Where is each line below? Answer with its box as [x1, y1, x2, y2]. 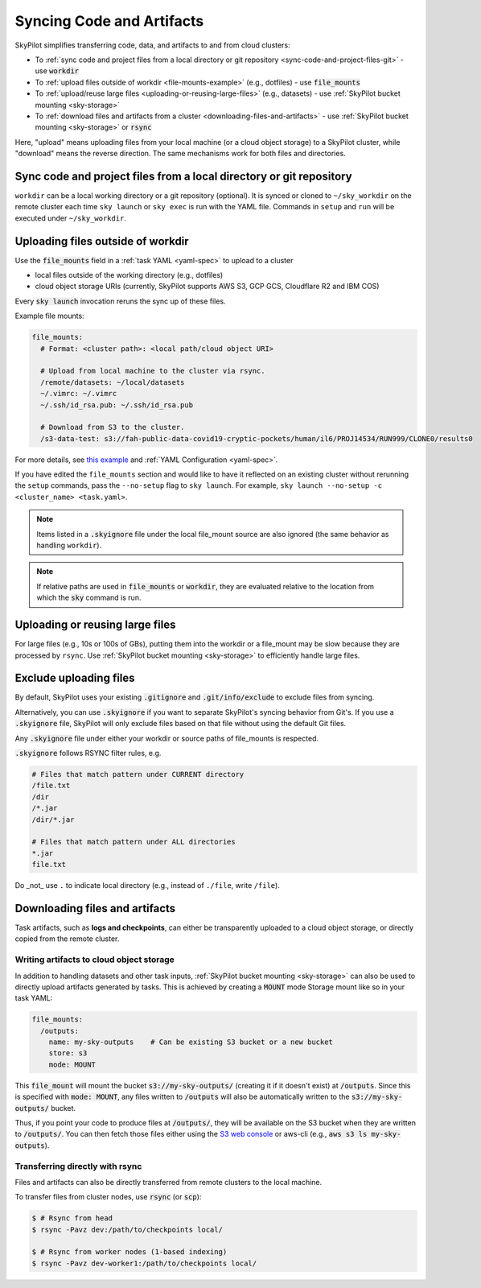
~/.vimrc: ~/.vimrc [40, 389, 117, 398]
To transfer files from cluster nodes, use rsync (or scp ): [14, 1192, 202, 1202]
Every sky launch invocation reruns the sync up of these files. [14, 296, 226, 306]
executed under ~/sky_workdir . [14, 213, 126, 223]
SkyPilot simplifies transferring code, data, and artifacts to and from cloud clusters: [14, 40, 290, 50]
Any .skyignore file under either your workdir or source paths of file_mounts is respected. [14, 733, 319, 743]
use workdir [35, 66, 80, 76]
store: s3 [48, 1049, 88, 1058]
